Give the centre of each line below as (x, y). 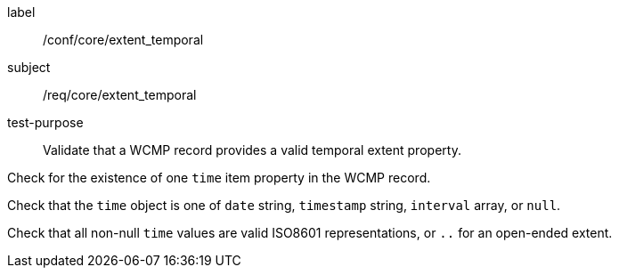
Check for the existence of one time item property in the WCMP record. (219, 178)
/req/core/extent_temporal (120, 95)
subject (29, 67)
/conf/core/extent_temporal (123, 40)
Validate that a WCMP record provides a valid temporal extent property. (252, 150)
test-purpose (45, 122)
